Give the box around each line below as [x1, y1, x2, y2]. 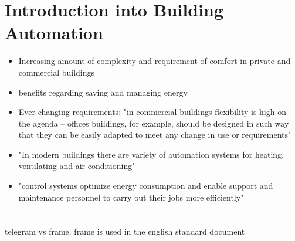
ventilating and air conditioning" [18, 159, 135, 172]
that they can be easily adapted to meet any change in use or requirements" [18, 128, 291, 141]
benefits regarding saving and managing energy [18, 86, 188, 98]
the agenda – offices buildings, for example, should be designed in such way [18, 117, 289, 129]
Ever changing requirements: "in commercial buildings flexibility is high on [18, 106, 286, 118]
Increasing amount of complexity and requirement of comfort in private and [18, 55, 291, 67]
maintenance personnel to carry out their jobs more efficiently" [18, 191, 244, 203]
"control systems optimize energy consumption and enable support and [18, 179, 273, 192]
